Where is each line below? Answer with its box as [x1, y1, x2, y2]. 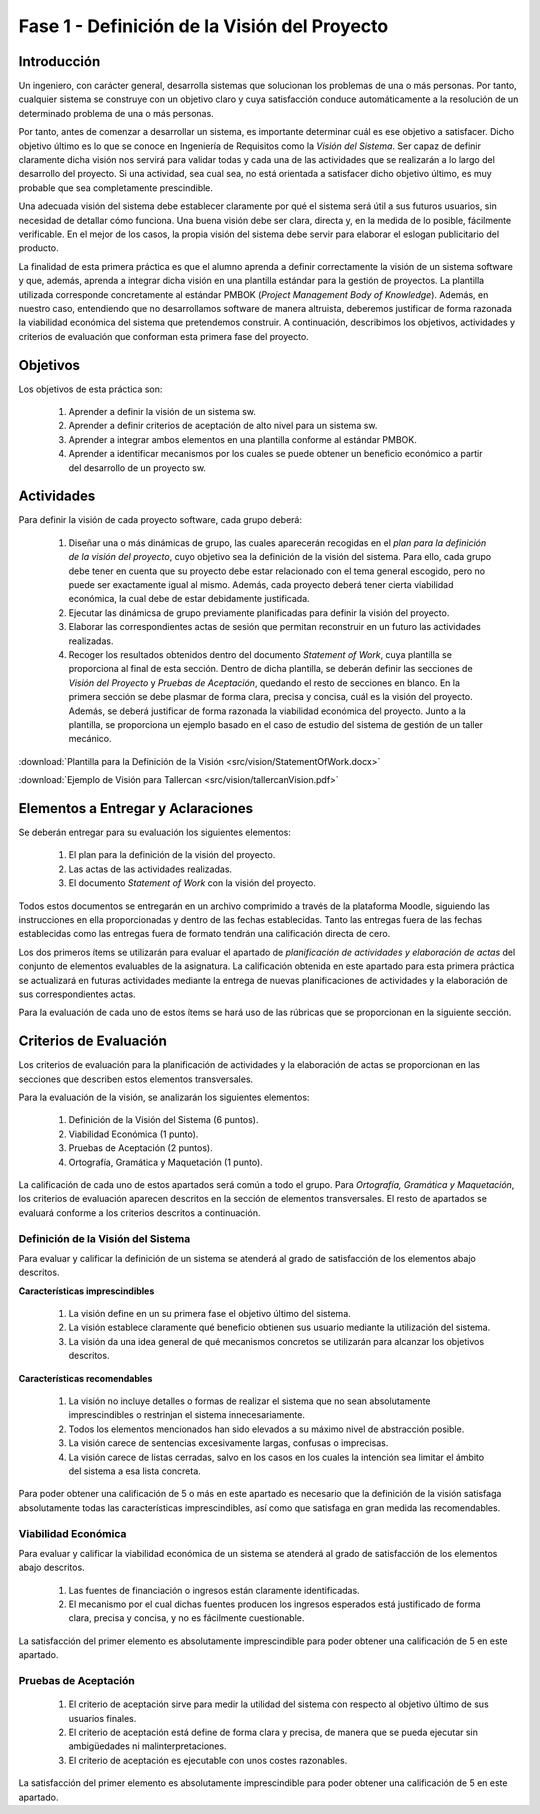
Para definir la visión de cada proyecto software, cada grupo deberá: [18, 514, 302, 526]
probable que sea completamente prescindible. [18, 181, 214, 194]
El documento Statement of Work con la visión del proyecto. [68, 877, 317, 889]
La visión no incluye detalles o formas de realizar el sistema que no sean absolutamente [68, 1395, 431, 1407]
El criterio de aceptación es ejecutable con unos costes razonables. [68, 1754, 348, 1766]
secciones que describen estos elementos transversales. [18, 1073, 254, 1085]
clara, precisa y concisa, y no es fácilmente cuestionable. [68, 1612, 305, 1624]
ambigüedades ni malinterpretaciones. [68, 1740, 227, 1752]
